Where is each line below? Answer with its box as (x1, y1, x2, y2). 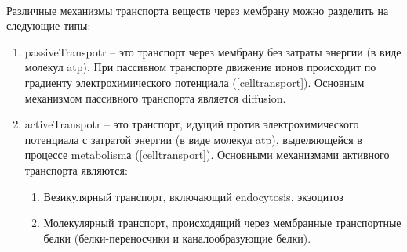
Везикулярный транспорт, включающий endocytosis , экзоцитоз (43, 188, 343, 204)
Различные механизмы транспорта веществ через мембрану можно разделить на (6, 2, 389, 18)
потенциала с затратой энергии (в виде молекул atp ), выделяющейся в (24, 131, 362, 147)
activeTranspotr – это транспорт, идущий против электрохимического (24, 116, 359, 132)
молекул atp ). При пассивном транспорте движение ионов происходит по (24, 59, 376, 75)
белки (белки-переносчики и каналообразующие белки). (43, 229, 311, 246)
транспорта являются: (24, 161, 128, 178)
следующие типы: (6, 17, 91, 34)
